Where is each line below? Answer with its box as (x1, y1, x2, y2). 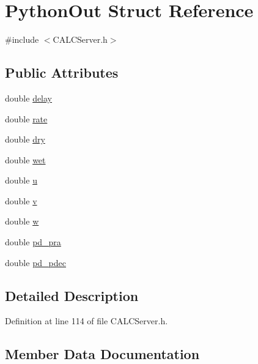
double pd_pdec (5, 256, 66, 269)
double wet (5, 153, 46, 166)
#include (5, 33, 39, 46)
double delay (5, 91, 53, 104)
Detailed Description (5, 286, 139, 305)
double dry (5, 133, 45, 146)
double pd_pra (5, 236, 61, 248)
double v (5, 194, 37, 207)
